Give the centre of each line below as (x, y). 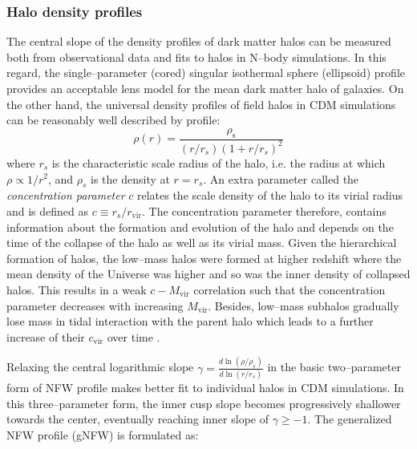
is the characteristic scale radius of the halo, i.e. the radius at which (219, 162)
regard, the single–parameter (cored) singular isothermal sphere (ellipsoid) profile (206, 73)
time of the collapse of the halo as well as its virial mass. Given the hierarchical (202, 243)
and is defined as (48, 210)
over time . (134, 336)
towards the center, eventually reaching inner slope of (138, 419)
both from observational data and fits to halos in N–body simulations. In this (196, 57)
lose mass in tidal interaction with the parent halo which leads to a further (190, 321)
